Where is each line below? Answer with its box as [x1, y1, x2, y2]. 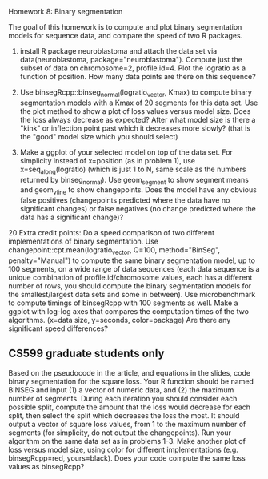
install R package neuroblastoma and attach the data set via [19, 46, 218, 55]
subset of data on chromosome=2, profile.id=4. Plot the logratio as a [19, 63, 246, 73]
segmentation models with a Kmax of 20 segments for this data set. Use [19, 98, 258, 107]
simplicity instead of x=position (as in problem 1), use [19, 155, 196, 165]
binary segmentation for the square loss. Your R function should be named [8, 376, 254, 386]
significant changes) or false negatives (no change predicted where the [19, 204, 256, 214]
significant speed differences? [8, 324, 108, 333]
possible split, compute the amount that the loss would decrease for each [8, 402, 250, 412]
